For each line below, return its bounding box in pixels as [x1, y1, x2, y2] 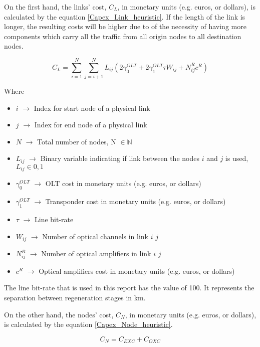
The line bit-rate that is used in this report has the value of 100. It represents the [4, 282, 254, 293]
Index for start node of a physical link [34, 102, 150, 113]
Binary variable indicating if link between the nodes [40, 153, 199, 163]
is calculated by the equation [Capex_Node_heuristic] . [4, 319, 173, 329]
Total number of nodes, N [37, 136, 116, 146]
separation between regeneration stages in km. [4, 292, 146, 302]
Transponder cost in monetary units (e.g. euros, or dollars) [45, 196, 226, 207]
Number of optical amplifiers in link [41, 248, 151, 259]
